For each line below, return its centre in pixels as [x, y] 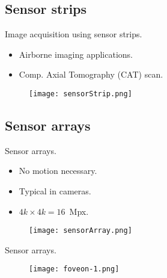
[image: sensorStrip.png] [80, 94]
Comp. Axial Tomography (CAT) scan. [91, 74]
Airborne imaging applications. [76, 54]
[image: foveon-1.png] [74, 269]
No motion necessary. [58, 171]
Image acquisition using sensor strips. [74, 34]
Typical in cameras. [55, 191]
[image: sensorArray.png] [80, 231]
